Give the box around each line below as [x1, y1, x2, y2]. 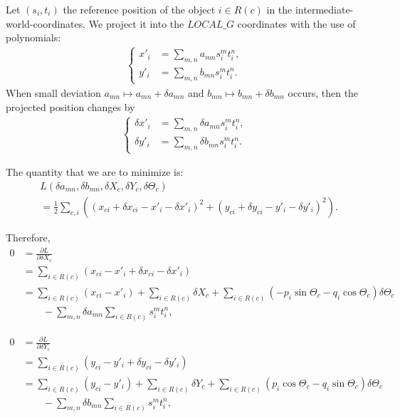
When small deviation [6, 85, 101, 100]
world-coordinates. [6, 16, 86, 31]
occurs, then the [288, 85, 359, 100]
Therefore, [6, 230, 51, 244]
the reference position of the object [63, 2, 216, 16]
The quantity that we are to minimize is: [6, 164, 184, 179]
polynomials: [6, 30, 61, 45]
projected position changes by [6, 99, 135, 114]
